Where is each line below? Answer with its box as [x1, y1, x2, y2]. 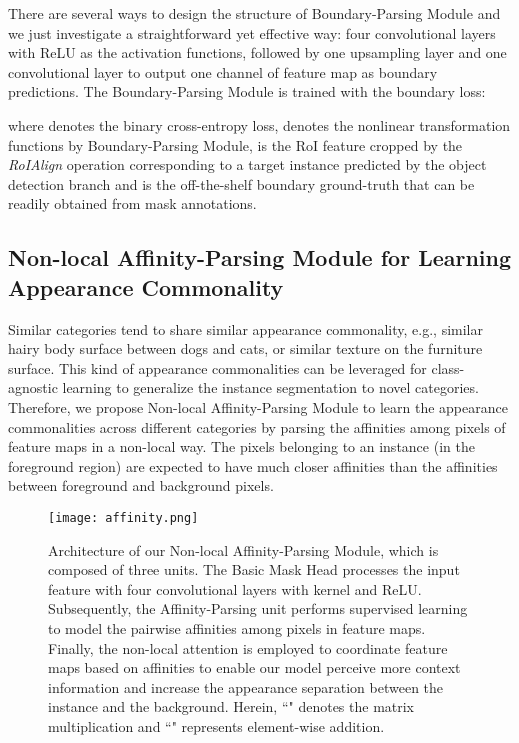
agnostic [8, 377, 58, 398]
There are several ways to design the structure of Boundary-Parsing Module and [8, 3, 501, 23]
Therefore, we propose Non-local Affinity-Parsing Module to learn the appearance [8, 396, 508, 417]
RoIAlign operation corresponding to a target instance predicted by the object [8, 154, 487, 175]
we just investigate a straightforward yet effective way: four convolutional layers [8, 22, 496, 43]
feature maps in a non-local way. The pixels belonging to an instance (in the [8, 436, 475, 457]
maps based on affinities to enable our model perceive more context [48, 657, 461, 678]
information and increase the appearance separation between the [48, 676, 444, 697]
